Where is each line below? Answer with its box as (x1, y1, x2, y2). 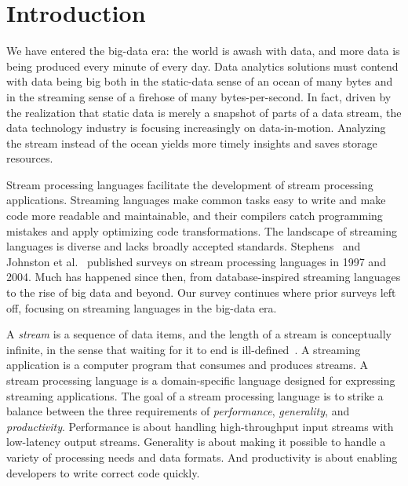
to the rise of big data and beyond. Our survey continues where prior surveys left (6, 284, 396, 301)
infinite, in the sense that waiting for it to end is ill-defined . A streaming (6, 341, 361, 357)
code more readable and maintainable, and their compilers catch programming (6, 207, 383, 224)
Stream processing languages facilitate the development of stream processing (6, 176, 373, 192)
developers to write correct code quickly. (6, 464, 200, 481)
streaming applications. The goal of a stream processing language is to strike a (6, 387, 384, 404)
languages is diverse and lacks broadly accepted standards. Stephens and (6, 238, 361, 254)
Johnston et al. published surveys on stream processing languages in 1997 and (6, 253, 386, 269)
